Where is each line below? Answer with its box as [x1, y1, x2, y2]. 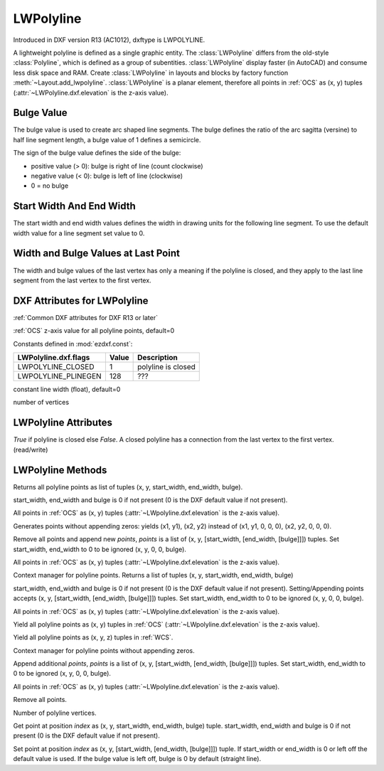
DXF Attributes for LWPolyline [13, 294, 149, 307]
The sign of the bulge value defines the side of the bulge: [13, 149, 181, 157]
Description [137, 353, 178, 363]
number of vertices [13, 398, 70, 407]
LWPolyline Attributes [13, 417, 113, 429]
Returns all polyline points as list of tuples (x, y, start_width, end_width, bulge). [13, 482, 243, 491]
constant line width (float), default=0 [13, 385, 121, 394]
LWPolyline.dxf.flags [17, 353, 90, 363]
